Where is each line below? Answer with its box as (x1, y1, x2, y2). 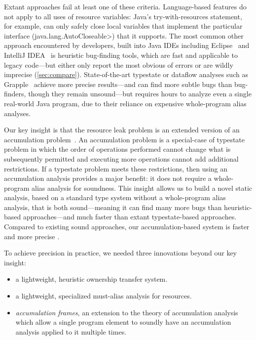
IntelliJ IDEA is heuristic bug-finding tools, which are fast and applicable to (4, 49, 238, 60)
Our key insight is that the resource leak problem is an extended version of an (4, 125, 240, 135)
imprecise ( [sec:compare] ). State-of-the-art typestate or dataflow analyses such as (4, 69, 248, 80)
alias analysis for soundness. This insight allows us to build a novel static (32, 182, 253, 193)
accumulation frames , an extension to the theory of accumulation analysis (15, 307, 238, 317)
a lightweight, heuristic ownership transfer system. (15, 274, 168, 284)
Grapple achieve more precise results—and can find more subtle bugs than (4, 79, 232, 89)
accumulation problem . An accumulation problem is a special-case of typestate (4, 134, 245, 144)
